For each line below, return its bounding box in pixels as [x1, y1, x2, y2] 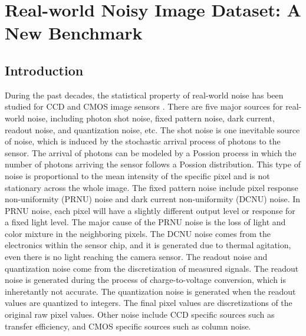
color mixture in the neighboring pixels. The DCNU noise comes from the [5, 227, 271, 239]
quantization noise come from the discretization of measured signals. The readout [5, 262, 299, 274]
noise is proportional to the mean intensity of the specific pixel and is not [5, 169, 270, 182]
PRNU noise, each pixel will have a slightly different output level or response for [5, 204, 295, 216]
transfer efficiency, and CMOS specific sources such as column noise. [5, 319, 251, 332]
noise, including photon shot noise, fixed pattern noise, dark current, [27, 111, 275, 124]
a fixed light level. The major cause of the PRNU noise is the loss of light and [5, 216, 286, 228]
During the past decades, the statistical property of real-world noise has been [5, 88, 284, 101]
